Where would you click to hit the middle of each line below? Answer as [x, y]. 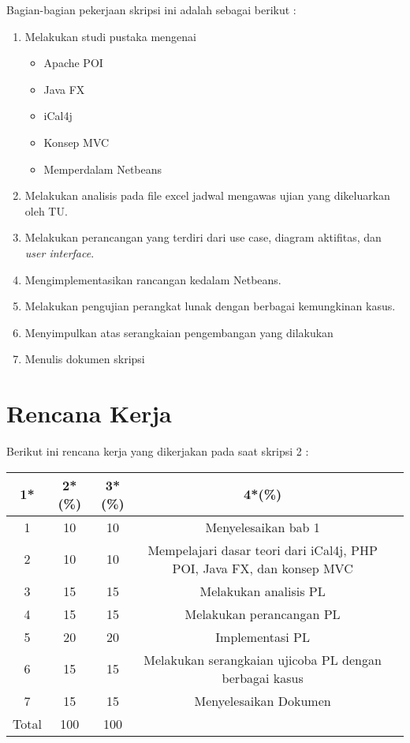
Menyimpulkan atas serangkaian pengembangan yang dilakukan [179, 332]
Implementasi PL [263, 636]
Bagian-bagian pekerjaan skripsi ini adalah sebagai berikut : [151, 9]
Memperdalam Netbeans [103, 169]
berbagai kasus [263, 677]
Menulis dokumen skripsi [85, 359]
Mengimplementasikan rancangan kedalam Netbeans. [153, 279]
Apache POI [73, 63]
